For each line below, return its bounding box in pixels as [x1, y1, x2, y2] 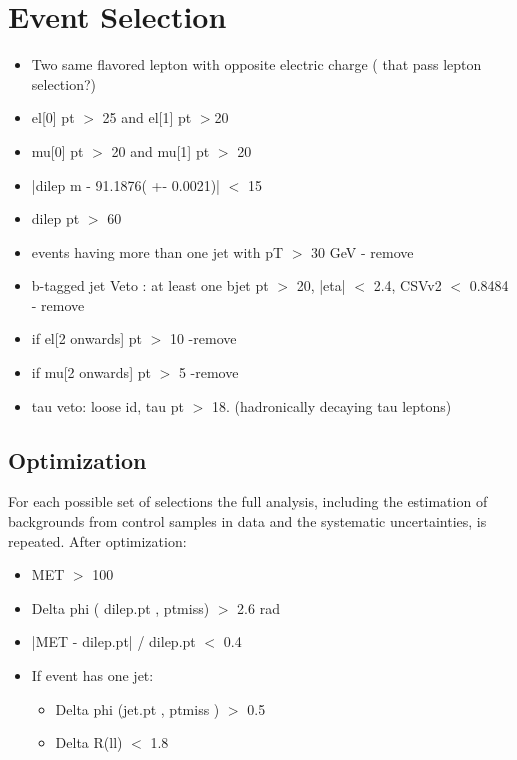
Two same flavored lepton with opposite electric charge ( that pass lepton [31, 54, 482, 75]
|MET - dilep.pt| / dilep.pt [31, 631, 196, 652]
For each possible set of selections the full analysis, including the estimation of [8, 491, 488, 512]
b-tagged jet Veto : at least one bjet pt [31, 275, 269, 296]
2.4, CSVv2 [373, 275, 442, 296]
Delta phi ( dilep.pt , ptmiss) [31, 597, 210, 618]
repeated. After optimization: [8, 530, 187, 551]
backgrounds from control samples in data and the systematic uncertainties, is [8, 511, 487, 532]
